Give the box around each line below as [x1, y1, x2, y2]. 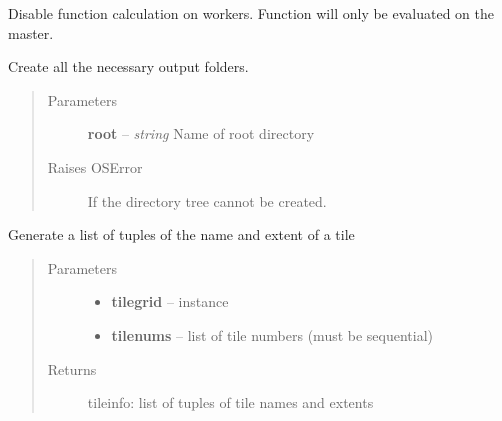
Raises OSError [47, 156, 143, 177]
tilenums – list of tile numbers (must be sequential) [111, 324, 434, 345]
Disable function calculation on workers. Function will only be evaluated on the [8, 3, 494, 23]
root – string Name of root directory [87, 123, 315, 144]
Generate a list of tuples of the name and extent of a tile [8, 224, 355, 245]
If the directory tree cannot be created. [87, 190, 327, 211]
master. [8, 22, 54, 43]
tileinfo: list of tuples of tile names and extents [87, 392, 374, 413]
